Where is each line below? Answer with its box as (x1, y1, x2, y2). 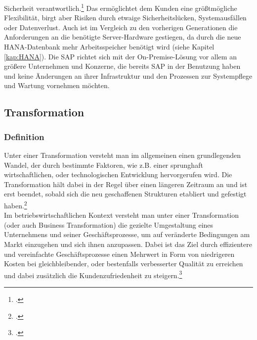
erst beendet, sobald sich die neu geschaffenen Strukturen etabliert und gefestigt (4, 189, 247, 199)
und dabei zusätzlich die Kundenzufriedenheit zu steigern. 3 (4, 268, 182, 280)
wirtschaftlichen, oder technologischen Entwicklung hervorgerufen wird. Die (4, 169, 232, 180)
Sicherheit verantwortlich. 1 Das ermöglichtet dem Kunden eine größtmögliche (4, 1, 237, 13)
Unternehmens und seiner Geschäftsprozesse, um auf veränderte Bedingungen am (4, 229, 250, 240)
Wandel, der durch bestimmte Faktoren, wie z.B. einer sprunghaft (4, 159, 203, 170)
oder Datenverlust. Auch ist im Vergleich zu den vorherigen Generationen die (4, 22, 238, 32)
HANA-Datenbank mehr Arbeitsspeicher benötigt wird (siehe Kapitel (4, 42, 214, 52)
